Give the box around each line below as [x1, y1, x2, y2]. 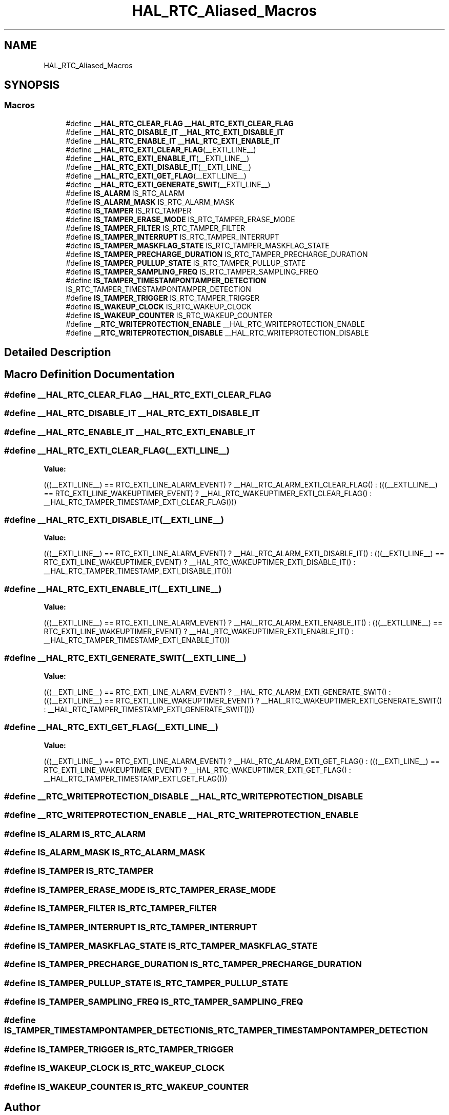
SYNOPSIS [4, 79, 60, 92]
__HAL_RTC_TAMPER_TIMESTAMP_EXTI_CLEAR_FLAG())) [44, 497, 237, 506]
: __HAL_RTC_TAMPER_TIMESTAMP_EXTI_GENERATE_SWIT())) [44, 705, 255, 714]
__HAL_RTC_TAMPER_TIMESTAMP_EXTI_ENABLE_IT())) [44, 636, 230, 645]
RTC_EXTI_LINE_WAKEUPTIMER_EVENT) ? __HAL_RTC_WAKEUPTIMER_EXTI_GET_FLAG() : [44, 765, 351, 774]
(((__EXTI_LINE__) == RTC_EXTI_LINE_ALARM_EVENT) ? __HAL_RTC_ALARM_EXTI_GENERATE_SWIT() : [44, 687, 391, 696]
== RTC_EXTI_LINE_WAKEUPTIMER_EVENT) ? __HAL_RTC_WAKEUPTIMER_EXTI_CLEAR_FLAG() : [44, 488, 372, 498]
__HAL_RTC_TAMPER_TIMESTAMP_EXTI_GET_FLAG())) [44, 774, 228, 783]
